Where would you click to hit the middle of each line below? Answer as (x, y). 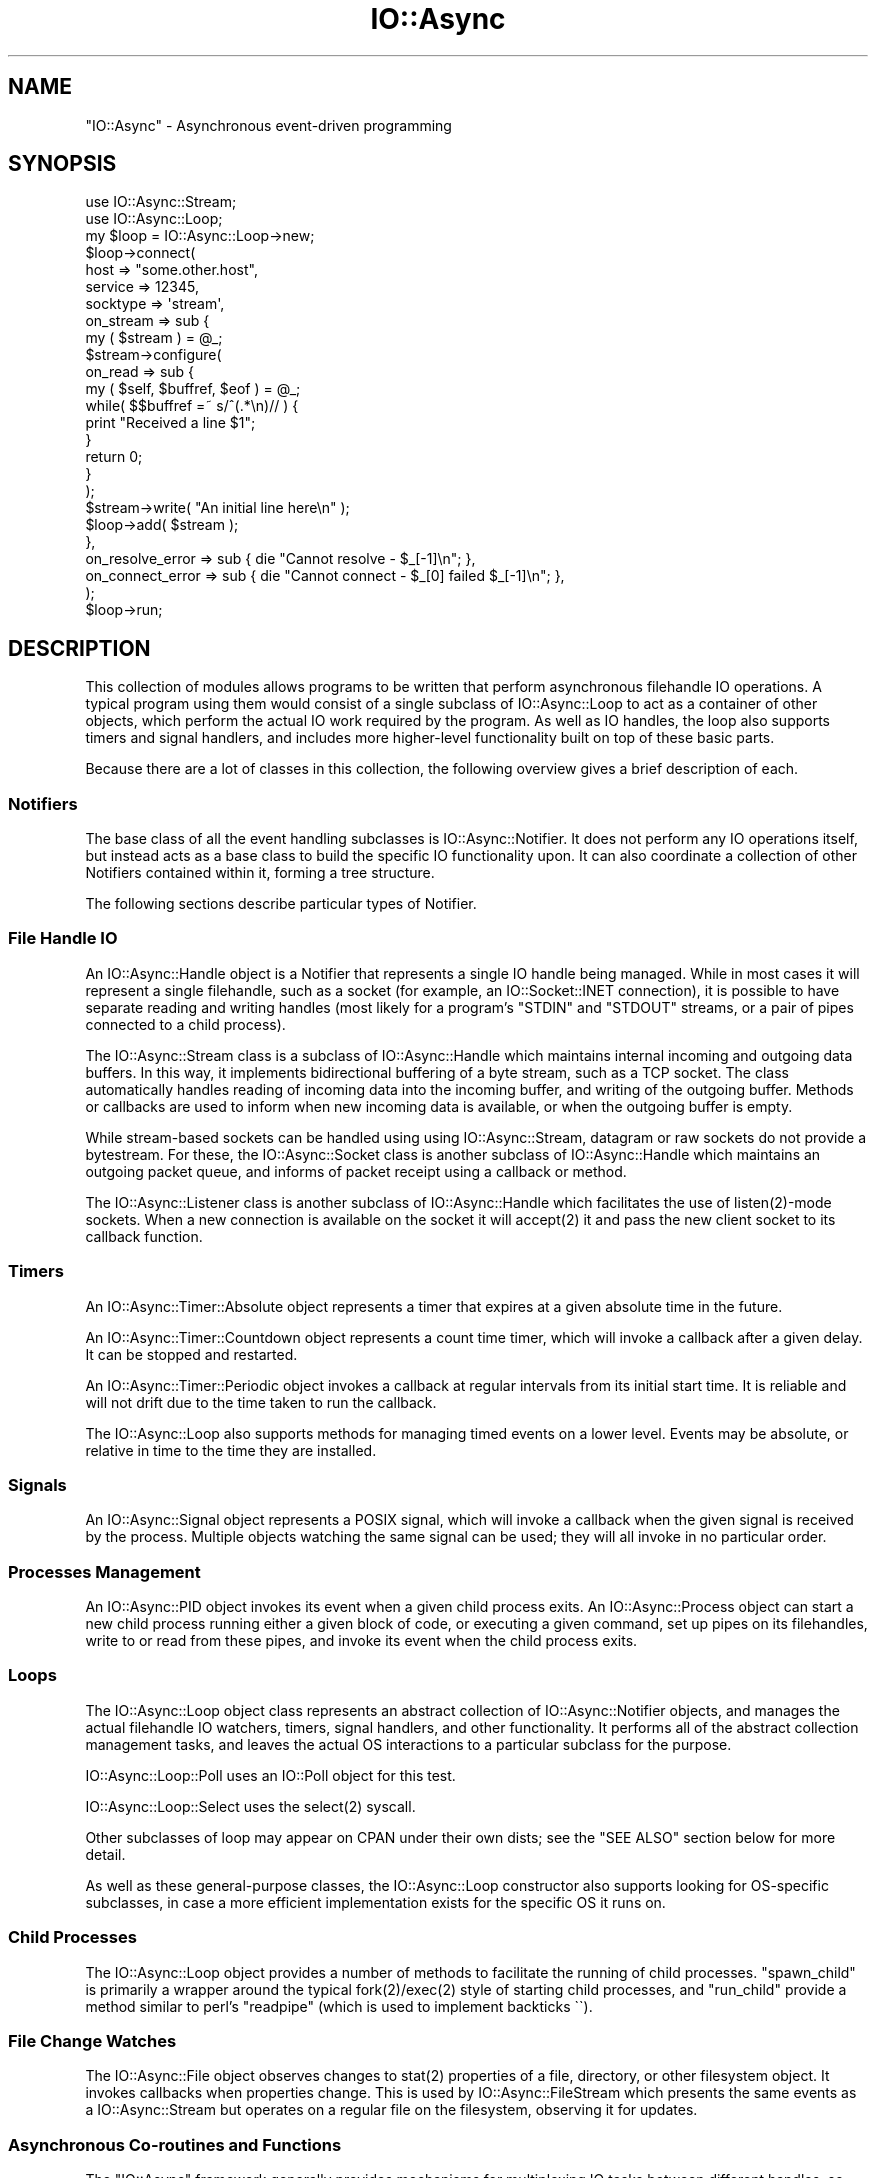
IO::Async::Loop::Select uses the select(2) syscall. (250, 1806)
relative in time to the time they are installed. (231, 1450)
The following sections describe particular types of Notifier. (281, 904)
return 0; (114, 457)
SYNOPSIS (62, 164)
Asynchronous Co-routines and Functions (175, 2144)
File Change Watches (92, 2040)
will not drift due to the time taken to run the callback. (261, 1402)
